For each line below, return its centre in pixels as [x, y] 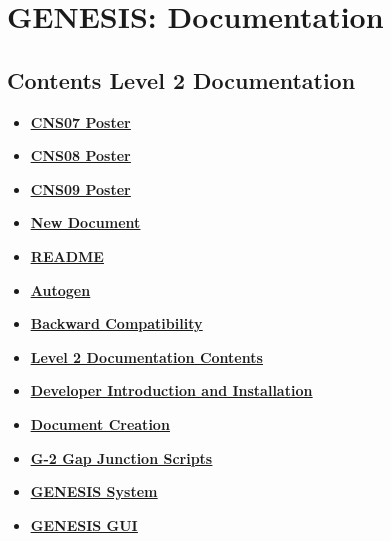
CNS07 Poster [80, 121]
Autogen [60, 289]
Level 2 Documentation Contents [146, 356]
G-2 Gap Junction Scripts [121, 457]
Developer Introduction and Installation [171, 390]
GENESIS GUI [84, 524]
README [67, 255]
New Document [85, 222]
